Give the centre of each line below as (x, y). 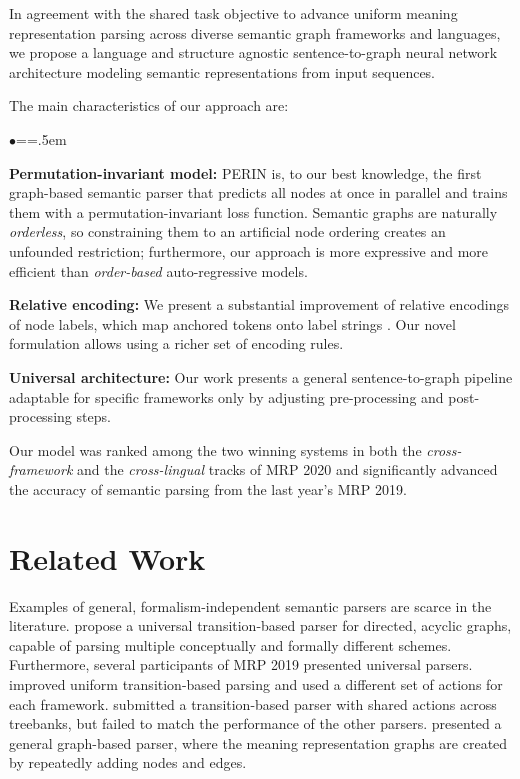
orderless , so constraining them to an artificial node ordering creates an (227, 231)
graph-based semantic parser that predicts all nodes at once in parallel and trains (258, 192)
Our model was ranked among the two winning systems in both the (215, 449)
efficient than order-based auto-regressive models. (158, 270)
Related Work (107, 557)
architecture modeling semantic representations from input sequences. (222, 71)
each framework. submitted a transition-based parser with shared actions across (253, 703)
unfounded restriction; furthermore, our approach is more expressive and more (249, 250)
